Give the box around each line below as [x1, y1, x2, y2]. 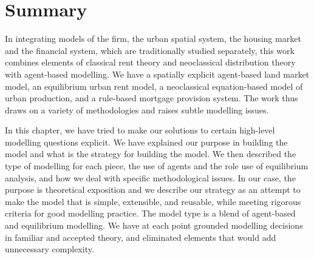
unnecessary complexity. [5, 243, 94, 255]
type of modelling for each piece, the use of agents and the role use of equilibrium [5, 160, 309, 172]
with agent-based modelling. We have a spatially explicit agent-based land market [5, 67, 310, 80]
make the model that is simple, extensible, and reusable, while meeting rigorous [5, 195, 301, 207]
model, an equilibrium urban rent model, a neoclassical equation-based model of [5, 79, 303, 92]
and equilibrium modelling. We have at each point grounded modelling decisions [5, 219, 303, 232]
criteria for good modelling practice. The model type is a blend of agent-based [5, 207, 296, 220]
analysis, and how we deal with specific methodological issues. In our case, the [5, 171, 296, 184]
